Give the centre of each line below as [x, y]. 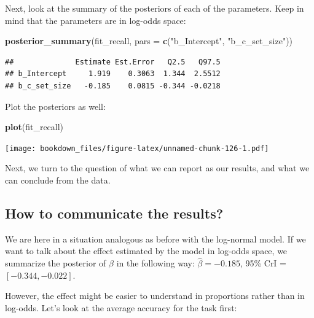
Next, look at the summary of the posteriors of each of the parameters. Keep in [155, 8]
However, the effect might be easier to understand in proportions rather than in [155, 296]
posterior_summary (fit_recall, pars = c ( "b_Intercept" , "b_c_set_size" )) [149, 41]
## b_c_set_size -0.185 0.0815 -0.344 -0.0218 [113, 86]
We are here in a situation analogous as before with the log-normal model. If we [155, 238]
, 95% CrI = [263, 263]
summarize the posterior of [56, 263]
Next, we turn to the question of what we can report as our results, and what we [157, 168]
